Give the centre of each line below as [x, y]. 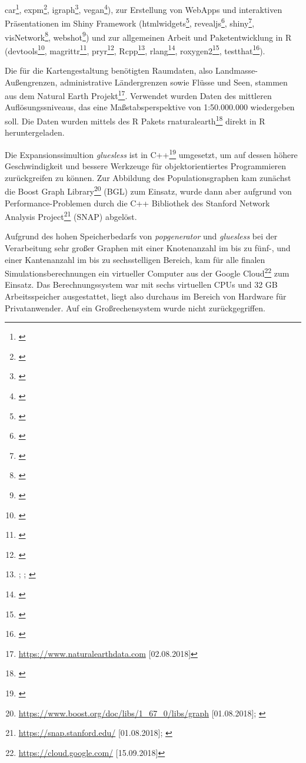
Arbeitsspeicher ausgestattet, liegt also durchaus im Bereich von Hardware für [146, 296]
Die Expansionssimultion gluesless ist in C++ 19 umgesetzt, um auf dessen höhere [151, 153]
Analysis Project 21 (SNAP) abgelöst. [71, 216]
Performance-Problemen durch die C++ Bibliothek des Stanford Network [137, 203]
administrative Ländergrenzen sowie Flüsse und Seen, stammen [174, 82]
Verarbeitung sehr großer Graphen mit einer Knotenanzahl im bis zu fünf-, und [148, 248]
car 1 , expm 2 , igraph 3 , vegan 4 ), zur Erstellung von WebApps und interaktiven [144, 9]
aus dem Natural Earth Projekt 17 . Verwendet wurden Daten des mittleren [138, 95]
